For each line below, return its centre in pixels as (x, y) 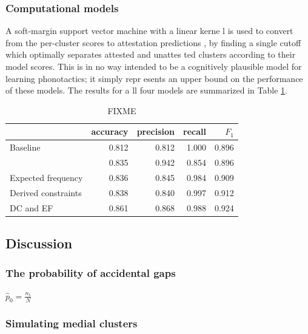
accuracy (110, 131)
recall (195, 131)
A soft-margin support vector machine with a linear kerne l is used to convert (149, 31)
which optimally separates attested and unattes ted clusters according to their (151, 54)
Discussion (39, 243)
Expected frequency (46, 177)
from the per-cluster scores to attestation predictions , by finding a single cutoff (153, 42)
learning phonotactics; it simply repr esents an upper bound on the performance (154, 78)
